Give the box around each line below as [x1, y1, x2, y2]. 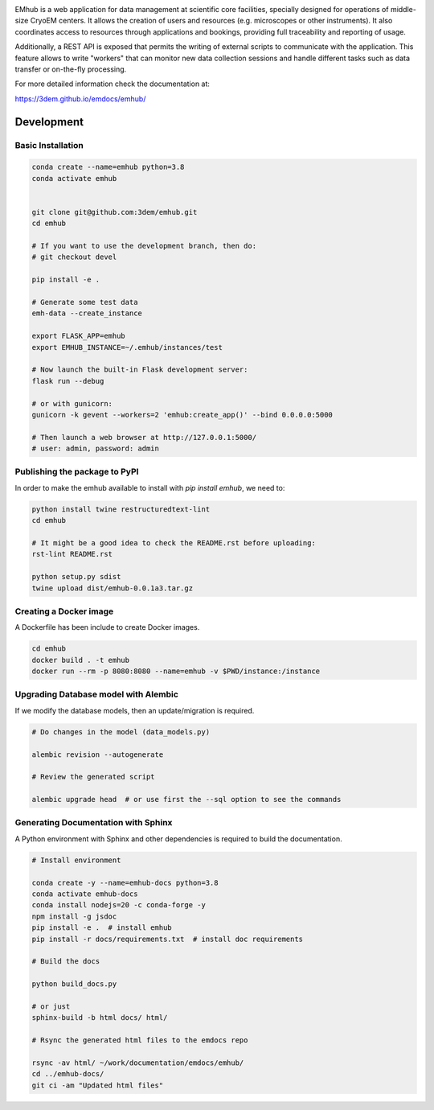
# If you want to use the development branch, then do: [31, 241, 257, 251]
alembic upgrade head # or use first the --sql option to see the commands [31, 795, 342, 804]
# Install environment [31, 855, 121, 865]
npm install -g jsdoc [31, 911, 117, 921]
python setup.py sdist [31, 572, 121, 582]
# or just [31, 1001, 71, 1011]
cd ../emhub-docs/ [31, 1070, 104, 1079]
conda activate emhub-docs [31, 889, 138, 898]
